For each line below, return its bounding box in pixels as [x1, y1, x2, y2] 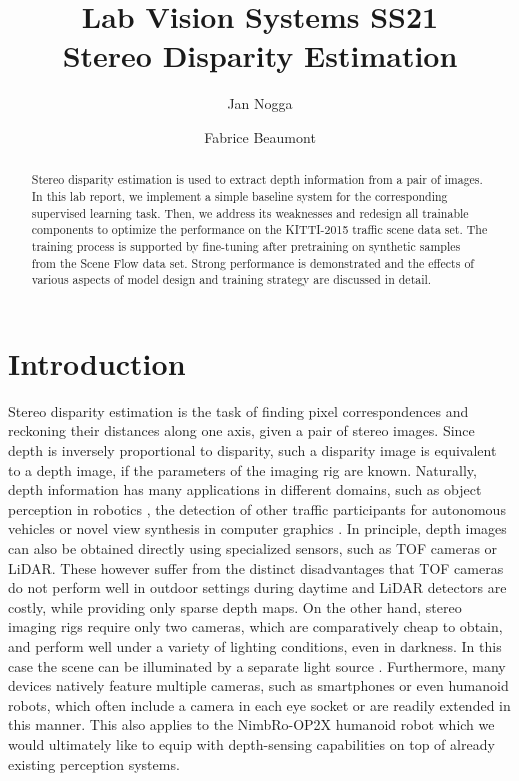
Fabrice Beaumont [204, 126, 316, 147]
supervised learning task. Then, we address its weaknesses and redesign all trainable [31, 204, 469, 221]
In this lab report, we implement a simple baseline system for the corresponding [31, 187, 448, 204]
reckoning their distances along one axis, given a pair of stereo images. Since [8, 420, 475, 441]
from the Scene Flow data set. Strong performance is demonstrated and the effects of [31, 254, 474, 271]
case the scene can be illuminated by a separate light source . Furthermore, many [8, 655, 506, 676]
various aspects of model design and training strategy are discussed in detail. [31, 271, 432, 288]
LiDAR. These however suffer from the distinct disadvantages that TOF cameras [8, 557, 504, 578]
